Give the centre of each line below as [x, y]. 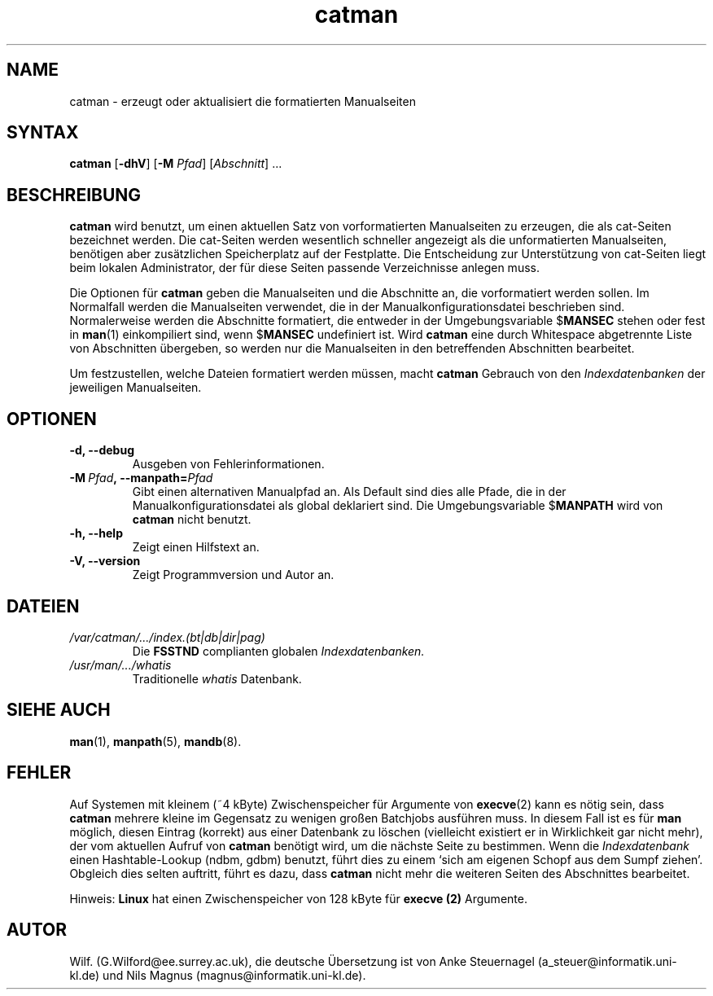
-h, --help [96, 533]
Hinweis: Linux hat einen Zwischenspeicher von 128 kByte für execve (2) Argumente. [298, 898]
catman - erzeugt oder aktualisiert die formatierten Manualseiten [243, 101]
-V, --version [105, 561]
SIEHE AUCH [59, 710]
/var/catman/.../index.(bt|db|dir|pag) [167, 637]
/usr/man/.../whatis [120, 665]
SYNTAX [43, 133]
